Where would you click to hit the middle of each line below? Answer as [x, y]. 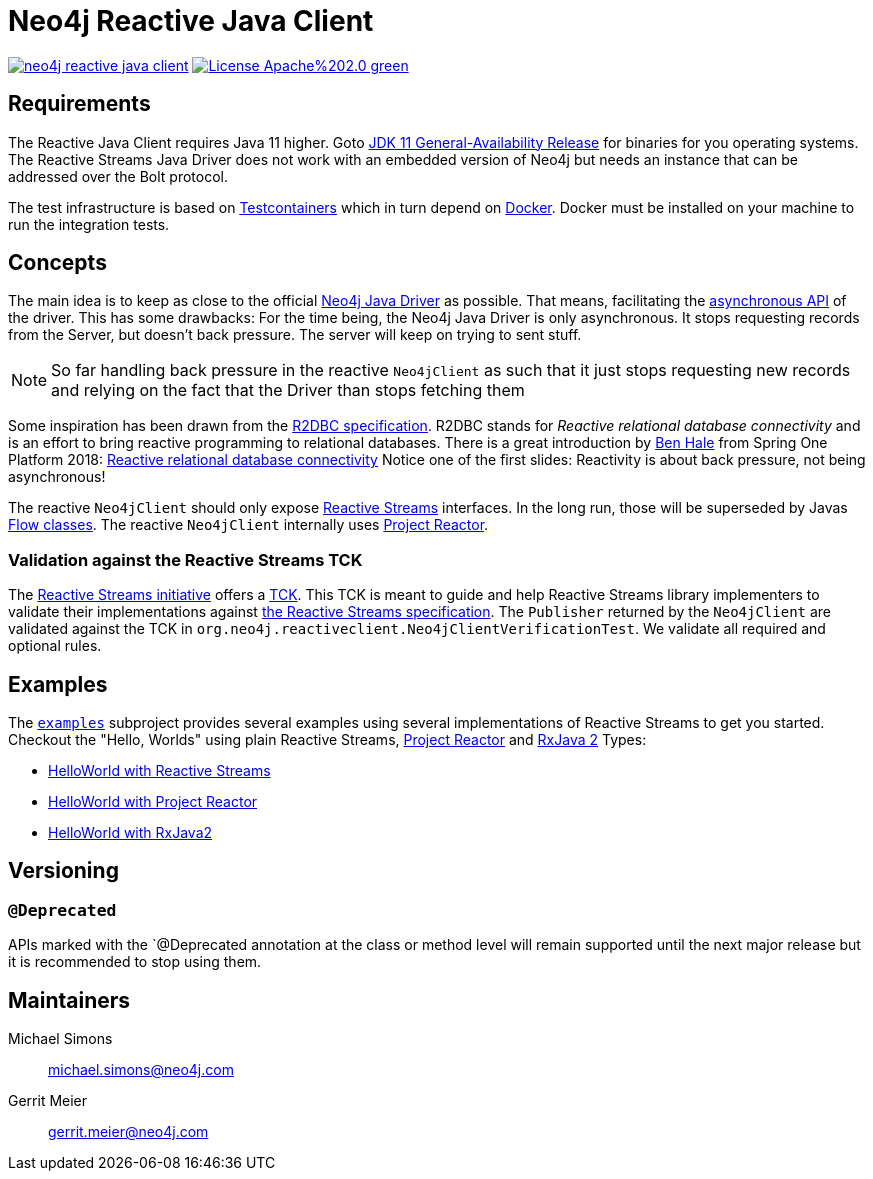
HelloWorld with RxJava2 [130, 833]
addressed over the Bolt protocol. [118, 176]
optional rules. [55, 646]
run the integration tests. [89, 224]
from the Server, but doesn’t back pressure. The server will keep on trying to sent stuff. [295, 335]
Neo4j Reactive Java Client [191, 21]
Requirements [79, 104]
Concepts [57, 263]
